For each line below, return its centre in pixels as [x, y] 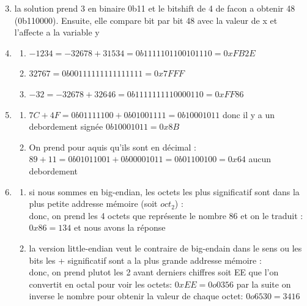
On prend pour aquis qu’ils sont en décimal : [113, 147]
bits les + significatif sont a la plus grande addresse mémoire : [145, 260]
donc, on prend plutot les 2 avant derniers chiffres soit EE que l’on [154, 272]
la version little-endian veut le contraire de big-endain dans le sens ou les [165, 248]
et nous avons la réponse [120, 227]
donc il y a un [249, 114]
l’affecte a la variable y [57, 32]
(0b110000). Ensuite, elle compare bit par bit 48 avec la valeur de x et [146, 20]
